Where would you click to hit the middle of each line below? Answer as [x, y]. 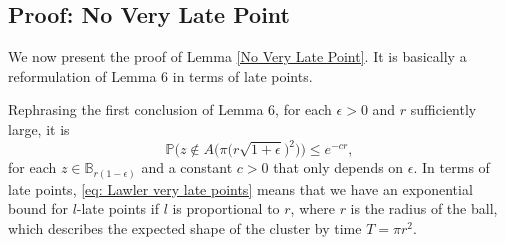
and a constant [187, 167]
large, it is [39, 128]
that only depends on [338, 167]
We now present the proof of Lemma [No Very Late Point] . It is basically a [237, 56]
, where [312, 208]
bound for [38, 208]
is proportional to [226, 208]
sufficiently [443, 109]
